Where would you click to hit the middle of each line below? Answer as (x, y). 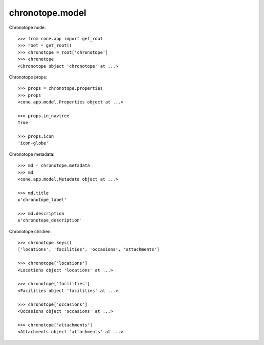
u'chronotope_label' (42, 200)
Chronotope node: (27, 27)
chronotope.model (48, 13)
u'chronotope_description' (50, 220)
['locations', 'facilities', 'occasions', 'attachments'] (89, 249)
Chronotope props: (28, 77)
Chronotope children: (31, 231)
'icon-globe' (33, 143)
